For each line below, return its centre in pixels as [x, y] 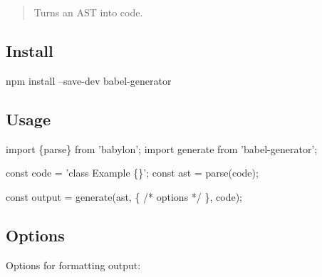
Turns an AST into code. [88, 12]
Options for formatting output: [73, 265]
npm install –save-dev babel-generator [89, 80]
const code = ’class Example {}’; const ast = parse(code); [132, 173]
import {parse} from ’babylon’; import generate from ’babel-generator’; [162, 148]
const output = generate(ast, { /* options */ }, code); [124, 196]
